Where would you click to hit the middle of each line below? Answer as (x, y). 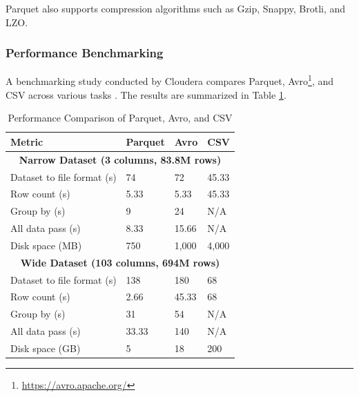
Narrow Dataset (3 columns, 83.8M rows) (120, 159)
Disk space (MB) (46, 245)
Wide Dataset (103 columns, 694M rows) (120, 262)
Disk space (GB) (46, 348)
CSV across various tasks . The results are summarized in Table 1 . (146, 94)
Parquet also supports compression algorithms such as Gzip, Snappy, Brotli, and (176, 8)
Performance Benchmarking (85, 53)
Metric (27, 141)
